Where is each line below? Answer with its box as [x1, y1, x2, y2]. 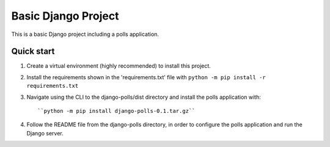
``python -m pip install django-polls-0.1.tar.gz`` [37, 107, 196, 115]
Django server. [26, 129, 64, 137]
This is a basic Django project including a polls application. [11, 30, 159, 38]
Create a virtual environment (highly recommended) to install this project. [26, 62, 211, 70]
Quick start [11, 46, 55, 57]
